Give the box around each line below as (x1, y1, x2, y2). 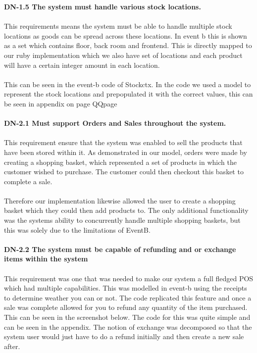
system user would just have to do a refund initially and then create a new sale (4, 331, 244, 342)
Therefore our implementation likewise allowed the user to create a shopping (4, 195, 236, 205)
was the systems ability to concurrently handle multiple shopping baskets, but (4, 215, 241, 225)
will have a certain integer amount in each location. (4, 59, 160, 70)
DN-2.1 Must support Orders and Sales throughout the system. (4, 118, 226, 128)
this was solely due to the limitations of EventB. (4, 224, 151, 235)
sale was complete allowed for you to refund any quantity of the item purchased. (4, 302, 248, 312)
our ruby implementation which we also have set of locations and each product (4, 50, 243, 60)
